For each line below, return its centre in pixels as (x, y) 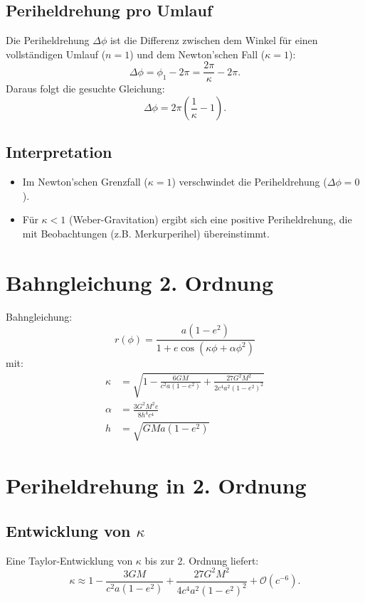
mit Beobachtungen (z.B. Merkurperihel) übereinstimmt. (146, 234)
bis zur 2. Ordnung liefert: (202, 560)
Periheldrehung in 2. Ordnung (156, 485)
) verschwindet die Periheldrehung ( (249, 182)
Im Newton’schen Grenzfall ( (85, 182)
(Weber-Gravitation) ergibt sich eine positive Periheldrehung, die (210, 219)
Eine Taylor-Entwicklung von (69, 560)
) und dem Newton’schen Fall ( (197, 54)
